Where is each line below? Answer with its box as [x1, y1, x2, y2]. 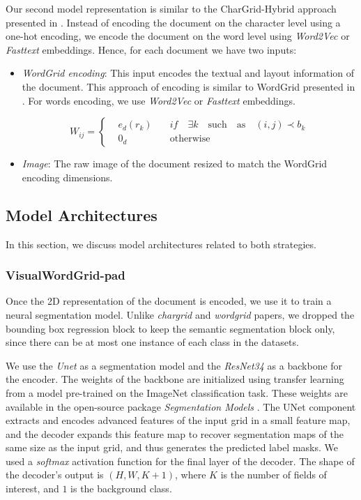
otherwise [169, 134, 210, 144]
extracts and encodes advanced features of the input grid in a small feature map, [6, 413, 351, 427]
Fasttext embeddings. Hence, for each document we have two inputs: [6, 42, 297, 56]
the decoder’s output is [6, 467, 104, 482]
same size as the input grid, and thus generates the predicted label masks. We [6, 440, 339, 455]
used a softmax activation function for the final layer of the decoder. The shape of [6, 453, 355, 468]
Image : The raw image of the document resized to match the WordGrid [22, 156, 328, 171]
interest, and [6, 481, 59, 496]
